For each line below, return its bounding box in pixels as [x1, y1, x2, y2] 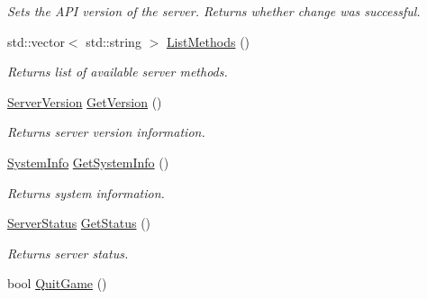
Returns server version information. [7, 122, 205, 141]
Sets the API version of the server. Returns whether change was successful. [7, 2, 421, 20]
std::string [86, 32, 141, 50]
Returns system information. [7, 183, 165, 202]
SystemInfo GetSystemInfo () [7, 152, 169, 171]
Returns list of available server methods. [7, 62, 228, 81]
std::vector [7, 32, 65, 50]
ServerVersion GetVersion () [7, 92, 162, 111]
